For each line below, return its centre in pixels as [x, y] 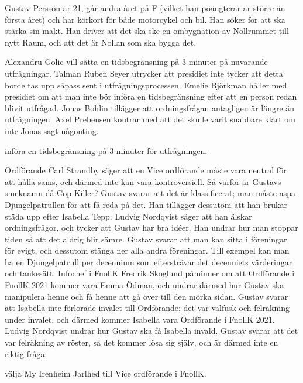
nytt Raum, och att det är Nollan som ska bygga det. [101, 42]
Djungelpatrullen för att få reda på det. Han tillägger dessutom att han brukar [146, 204]
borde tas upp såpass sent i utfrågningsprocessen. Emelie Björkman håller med [146, 85]
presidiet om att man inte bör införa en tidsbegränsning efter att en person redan [151, 96]
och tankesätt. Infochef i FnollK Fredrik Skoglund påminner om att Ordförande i [150, 273]
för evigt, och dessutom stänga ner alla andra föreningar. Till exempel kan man [147, 250]
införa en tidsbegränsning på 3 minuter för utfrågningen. [106, 150]
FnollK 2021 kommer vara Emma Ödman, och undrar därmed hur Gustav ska [144, 285]
